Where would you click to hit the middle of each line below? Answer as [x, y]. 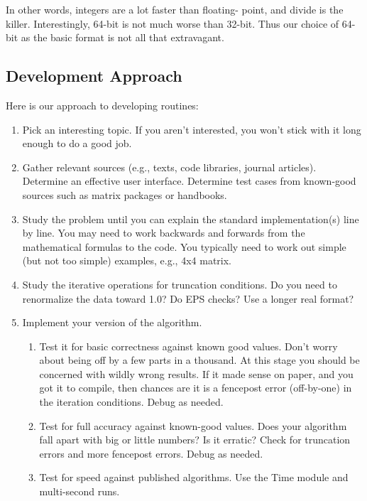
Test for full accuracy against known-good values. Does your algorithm [193, 425]
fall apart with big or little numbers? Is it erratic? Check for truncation [195, 440]
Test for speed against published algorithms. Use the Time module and [194, 477]
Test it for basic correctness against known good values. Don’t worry [188, 346]
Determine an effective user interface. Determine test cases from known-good [189, 181]
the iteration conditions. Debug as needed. [131, 402]
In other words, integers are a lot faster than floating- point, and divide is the [175, 9]
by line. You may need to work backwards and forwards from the [164, 233]
